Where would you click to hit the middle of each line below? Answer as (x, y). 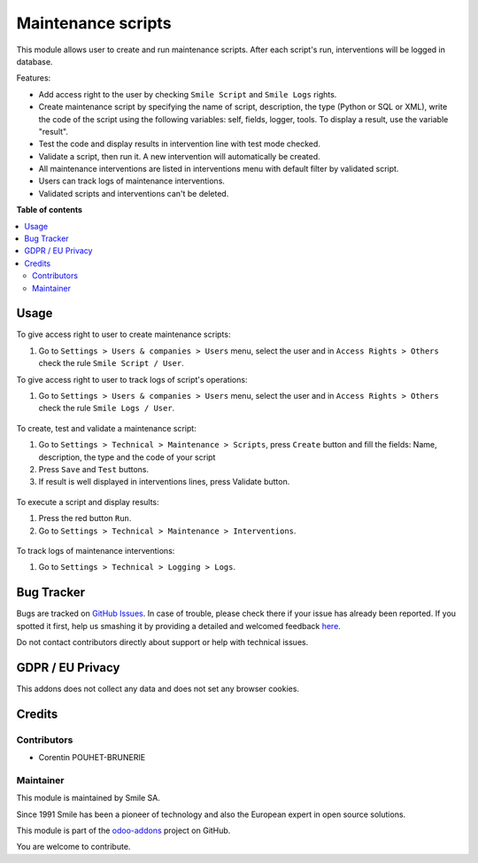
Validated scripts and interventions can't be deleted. (134, 193)
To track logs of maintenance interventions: (96, 550)
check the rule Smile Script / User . (112, 363)
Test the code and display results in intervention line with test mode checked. (179, 144)
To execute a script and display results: (88, 501)
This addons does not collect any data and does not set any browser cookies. (158, 688)
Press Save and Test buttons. (94, 469)
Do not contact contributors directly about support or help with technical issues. (162, 642)
